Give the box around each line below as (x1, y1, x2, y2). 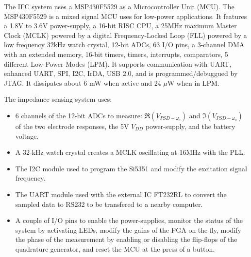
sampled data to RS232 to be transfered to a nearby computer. (15, 199, 203, 209)
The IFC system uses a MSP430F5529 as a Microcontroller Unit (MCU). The (4, 1, 234, 11)
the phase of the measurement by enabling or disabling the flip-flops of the (15, 234, 237, 244)
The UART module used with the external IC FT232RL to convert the (15, 189, 227, 199)
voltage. (15, 130, 39, 141)
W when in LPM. (167, 77, 219, 88)
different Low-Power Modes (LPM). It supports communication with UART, (4, 58, 232, 69)
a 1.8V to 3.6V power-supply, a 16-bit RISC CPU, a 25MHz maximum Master (4, 20, 237, 31)
